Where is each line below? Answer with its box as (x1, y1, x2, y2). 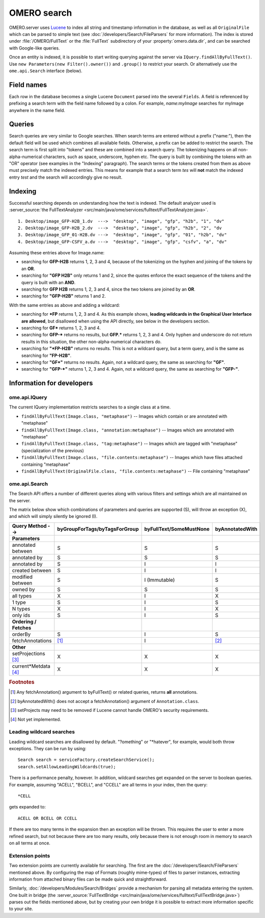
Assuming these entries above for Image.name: (9, 250, 105, 256)
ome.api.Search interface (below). (9, 68, 83, 74)
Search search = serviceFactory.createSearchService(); (18, 757, 155, 763)
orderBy (12, 631, 31, 638)
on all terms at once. (9, 840, 51, 846)
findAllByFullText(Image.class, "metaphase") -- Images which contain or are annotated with (21, 413, 227, 419)
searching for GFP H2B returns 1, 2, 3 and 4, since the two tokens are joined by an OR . (21, 286, 195, 292)
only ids (12, 612, 30, 619)
